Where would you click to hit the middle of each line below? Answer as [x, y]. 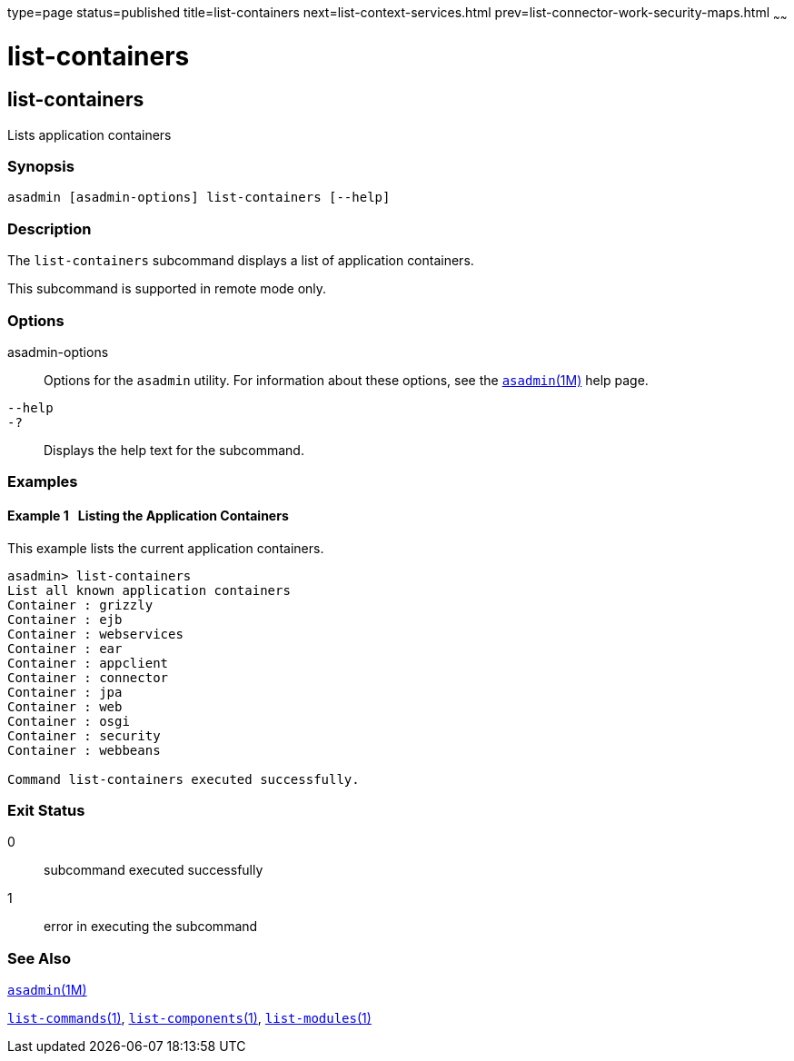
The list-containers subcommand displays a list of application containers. [241, 261]
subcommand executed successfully [154, 870]
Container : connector [88, 677]
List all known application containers [149, 590]
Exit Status [46, 810]
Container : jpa [65, 692]
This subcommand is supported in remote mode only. [167, 289]
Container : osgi [69, 721]
